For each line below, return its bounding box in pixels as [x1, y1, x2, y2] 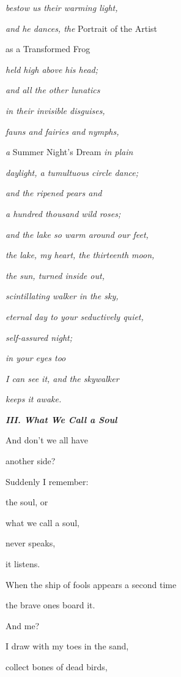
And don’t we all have [6, 434, 88, 446]
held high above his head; [6, 63, 98, 75]
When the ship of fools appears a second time [6, 578, 177, 591]
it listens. [6, 557, 40, 570]
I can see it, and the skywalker [6, 372, 119, 384]
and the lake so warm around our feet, [6, 228, 149, 240]
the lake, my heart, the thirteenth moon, [6, 248, 155, 261]
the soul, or [6, 495, 48, 508]
